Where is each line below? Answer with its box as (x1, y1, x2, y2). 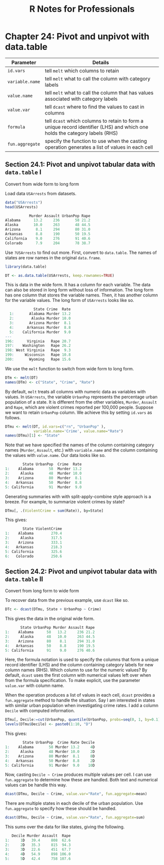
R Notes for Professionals (29, 3, 135, 15)
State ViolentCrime (22, 526, 62, 531)
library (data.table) (5, 264, 47, 269)
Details (92, 59, 109, 66)
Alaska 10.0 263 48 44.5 (5, 223, 91, 228)
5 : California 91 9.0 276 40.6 (5, 648, 95, 653)
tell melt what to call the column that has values (44, 89, 154, 96)
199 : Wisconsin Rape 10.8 (5, 352, 71, 358)
